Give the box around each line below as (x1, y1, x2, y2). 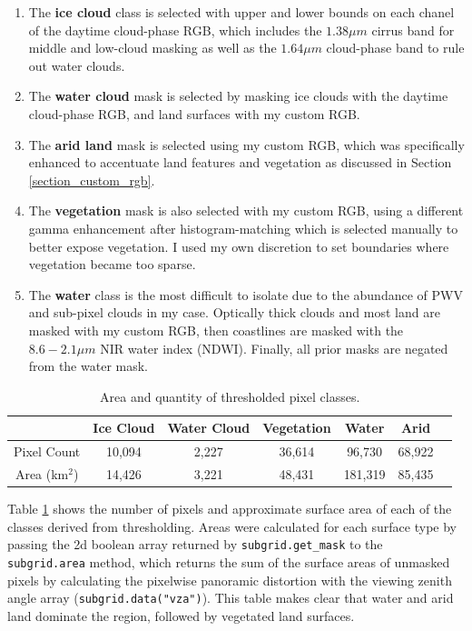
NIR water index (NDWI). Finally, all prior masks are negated (100, 338, 448, 357)
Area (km (15, 464, 69, 483)
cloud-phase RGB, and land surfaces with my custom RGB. (28, 104, 360, 123)
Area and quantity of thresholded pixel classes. (100, 386, 360, 406)
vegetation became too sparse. (28, 255, 196, 274)
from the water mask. (28, 356, 148, 376)
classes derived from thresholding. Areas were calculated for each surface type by (7, 516, 457, 536)
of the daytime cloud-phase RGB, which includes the (28, 20, 322, 39)
